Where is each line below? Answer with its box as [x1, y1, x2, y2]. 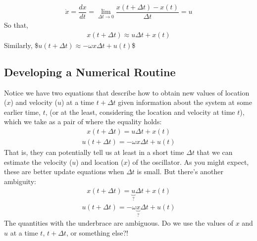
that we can [197, 146, 233, 157]
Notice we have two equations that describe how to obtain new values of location [4, 87, 250, 97]
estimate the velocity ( [4, 156, 72, 167]
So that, [4, 20, 29, 30]
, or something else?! [66, 227, 128, 238]
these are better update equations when [4, 166, 124, 177]
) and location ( [76, 156, 124, 167]
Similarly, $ [4, 40, 39, 50]
